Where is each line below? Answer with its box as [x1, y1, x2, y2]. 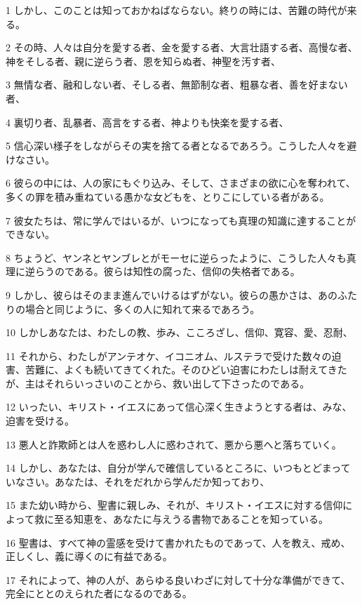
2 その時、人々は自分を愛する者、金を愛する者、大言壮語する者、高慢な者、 [6, 40, 358, 55]
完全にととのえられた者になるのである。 [6, 586, 192, 601]
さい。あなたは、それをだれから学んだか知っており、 [25, 474, 270, 488]
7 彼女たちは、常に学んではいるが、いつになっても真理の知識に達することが [6, 213, 356, 227]
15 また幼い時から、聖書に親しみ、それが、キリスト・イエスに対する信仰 [6, 498, 343, 512]
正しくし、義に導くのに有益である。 [6, 549, 173, 564]
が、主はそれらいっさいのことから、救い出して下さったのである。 [6, 375, 310, 390]
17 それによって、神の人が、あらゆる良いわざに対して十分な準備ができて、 [6, 572, 351, 587]
